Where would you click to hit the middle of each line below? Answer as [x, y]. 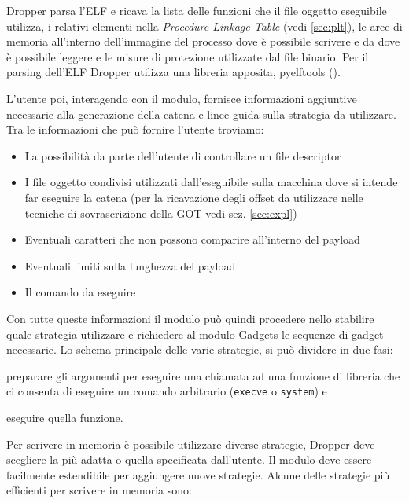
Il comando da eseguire [80, 292]
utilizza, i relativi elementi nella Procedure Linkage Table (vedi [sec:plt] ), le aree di [204, 26]
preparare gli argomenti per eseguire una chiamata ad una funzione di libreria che [203, 375]
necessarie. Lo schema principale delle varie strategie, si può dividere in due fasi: [200, 349]
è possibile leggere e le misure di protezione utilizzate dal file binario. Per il [188, 56]
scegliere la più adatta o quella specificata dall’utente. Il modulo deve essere [189, 459]
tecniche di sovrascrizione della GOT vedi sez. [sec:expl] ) [161, 213]
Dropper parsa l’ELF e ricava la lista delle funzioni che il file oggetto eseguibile [197, 10]
